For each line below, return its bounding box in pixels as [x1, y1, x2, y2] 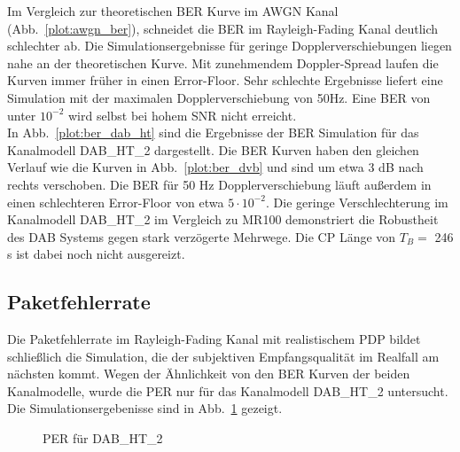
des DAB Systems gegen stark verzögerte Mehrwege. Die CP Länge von [7, 227, 396, 245]
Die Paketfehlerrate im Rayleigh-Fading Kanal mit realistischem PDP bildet [7, 330, 421, 348]
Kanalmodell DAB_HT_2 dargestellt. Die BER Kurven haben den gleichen [7, 140, 419, 159]
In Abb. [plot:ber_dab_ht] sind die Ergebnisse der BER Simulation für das [7, 123, 419, 142]
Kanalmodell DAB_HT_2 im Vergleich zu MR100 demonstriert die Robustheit [7, 210, 439, 229]
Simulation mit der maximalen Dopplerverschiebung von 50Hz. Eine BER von [7, 88, 431, 106]
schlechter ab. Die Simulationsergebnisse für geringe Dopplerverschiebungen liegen [7, 36, 452, 55]
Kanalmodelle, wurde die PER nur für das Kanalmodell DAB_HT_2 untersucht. [7, 381, 448, 400]
